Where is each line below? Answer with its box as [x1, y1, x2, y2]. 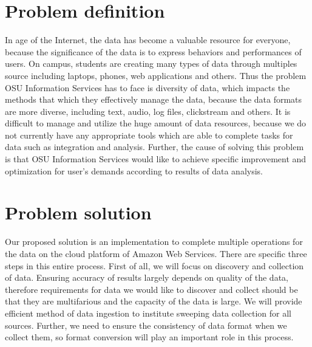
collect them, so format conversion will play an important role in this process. [5, 331, 294, 343]
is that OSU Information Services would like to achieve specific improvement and [5, 153, 307, 165]
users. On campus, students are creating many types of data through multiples [5, 57, 297, 70]
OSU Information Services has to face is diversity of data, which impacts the [5, 81, 290, 94]
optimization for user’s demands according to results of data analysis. [5, 164, 263, 177]
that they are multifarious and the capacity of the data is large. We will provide [5, 295, 302, 307]
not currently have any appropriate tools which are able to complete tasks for [5, 128, 293, 141]
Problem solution [5, 200, 152, 225]
